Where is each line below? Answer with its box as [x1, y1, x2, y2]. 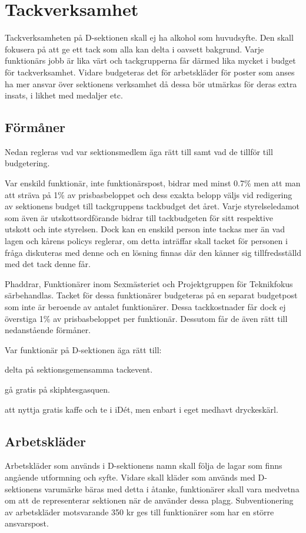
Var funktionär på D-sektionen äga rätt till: [5, 343, 162, 356]
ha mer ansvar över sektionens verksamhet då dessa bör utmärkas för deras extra [5, 77, 297, 90]
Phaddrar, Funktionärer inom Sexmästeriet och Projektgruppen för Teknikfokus [5, 277, 293, 289]
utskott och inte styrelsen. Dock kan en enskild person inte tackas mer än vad [5, 223, 285, 235]
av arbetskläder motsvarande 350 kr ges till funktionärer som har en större [5, 505, 274, 518]
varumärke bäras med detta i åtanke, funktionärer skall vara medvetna [44, 482, 300, 495]
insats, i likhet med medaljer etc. [5, 89, 123, 101]
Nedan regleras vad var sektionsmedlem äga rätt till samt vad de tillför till [5, 145, 273, 157]
